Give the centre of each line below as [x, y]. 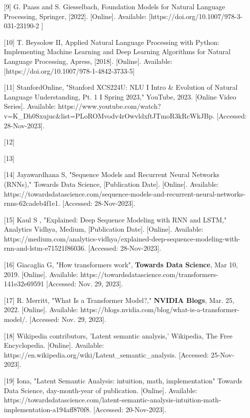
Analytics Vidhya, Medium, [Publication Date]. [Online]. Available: [104, 229]
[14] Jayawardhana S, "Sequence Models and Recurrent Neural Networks [112, 174]
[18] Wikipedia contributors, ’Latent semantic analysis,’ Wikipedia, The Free [118, 335]
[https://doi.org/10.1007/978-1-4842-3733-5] [69, 70]
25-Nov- [223, 354]
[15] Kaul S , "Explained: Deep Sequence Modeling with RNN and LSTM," [115, 219]
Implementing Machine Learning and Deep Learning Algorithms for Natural [117, 51]
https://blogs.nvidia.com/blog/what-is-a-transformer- [160, 309]
